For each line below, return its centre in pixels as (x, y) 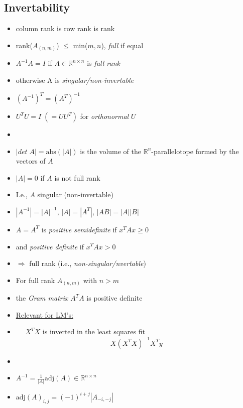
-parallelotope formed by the (195, 151)
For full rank (35, 280)
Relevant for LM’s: (44, 314)
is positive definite (114, 298)
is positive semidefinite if (79, 229)
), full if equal (122, 45)
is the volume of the (111, 151)
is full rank (103, 63)
